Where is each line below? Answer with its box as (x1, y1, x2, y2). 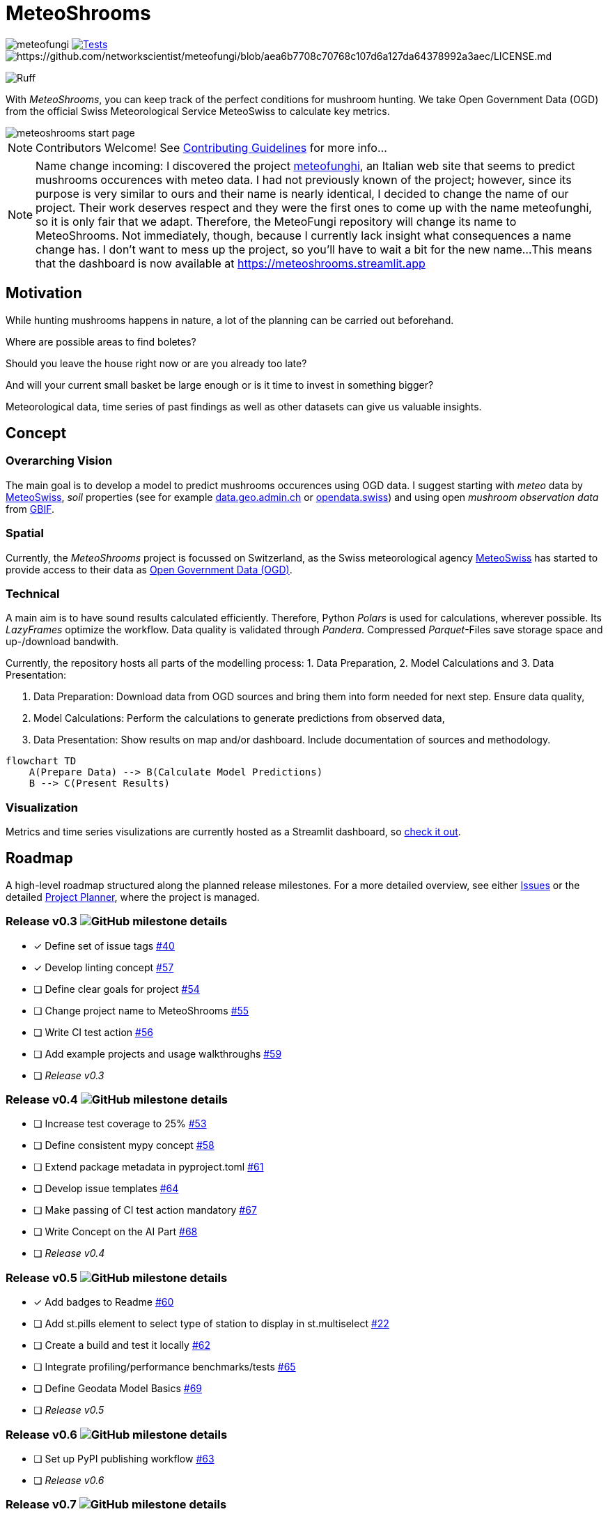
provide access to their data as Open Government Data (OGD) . (6, 563, 293, 576)
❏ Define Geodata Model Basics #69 (33, 1382, 203, 1395)
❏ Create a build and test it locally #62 (33, 1339, 210, 1352)
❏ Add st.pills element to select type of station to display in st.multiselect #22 (33, 1318, 389, 1330)
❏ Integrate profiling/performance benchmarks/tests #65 (33, 1361, 296, 1373)
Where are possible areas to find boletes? (6, 335, 196, 348)
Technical (6, 586, 60, 601)
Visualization (6, 800, 78, 814)
